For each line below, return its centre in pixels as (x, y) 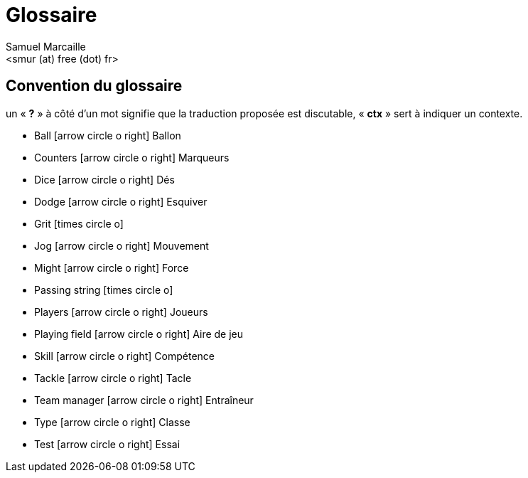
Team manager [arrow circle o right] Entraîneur (144, 400)
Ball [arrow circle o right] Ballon (108, 135)
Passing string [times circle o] (104, 290)
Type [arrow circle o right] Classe (112, 422)
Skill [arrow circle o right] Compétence (125, 356)
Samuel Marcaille (46, 46)
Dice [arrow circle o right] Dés (104, 179)
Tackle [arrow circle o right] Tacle (113, 378)
